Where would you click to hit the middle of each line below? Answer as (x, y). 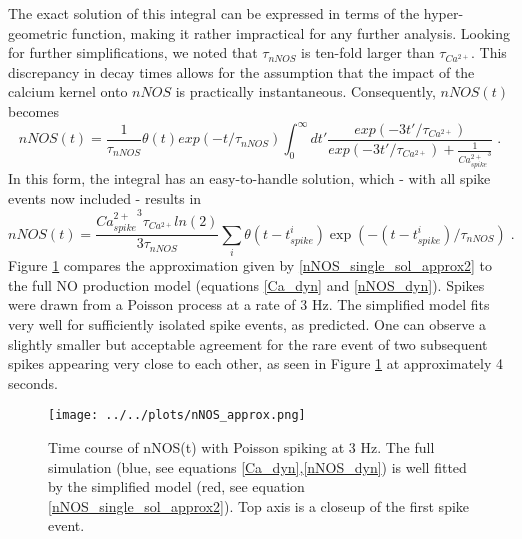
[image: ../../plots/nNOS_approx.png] (177, 415)
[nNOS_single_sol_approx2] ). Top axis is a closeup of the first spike (259, 505)
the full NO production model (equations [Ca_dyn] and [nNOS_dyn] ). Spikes (246, 284)
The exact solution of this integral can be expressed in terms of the (214, 13)
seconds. (33, 382)
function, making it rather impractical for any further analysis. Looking (290, 32)
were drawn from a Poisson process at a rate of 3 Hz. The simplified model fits (249, 304)
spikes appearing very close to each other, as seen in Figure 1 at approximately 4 (256, 363)
